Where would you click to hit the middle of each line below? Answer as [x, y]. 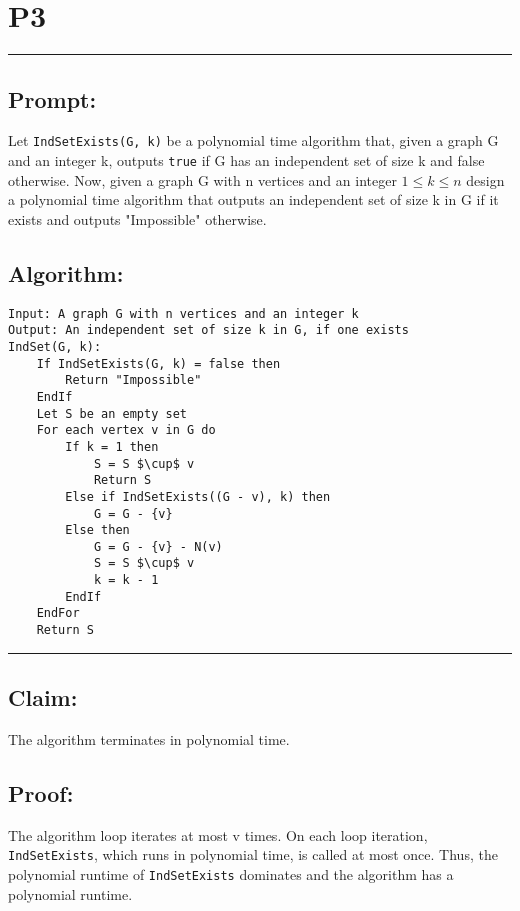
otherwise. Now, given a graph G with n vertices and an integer [202, 179]
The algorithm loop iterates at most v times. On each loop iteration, [218, 834]
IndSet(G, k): [55, 346]
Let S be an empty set [111, 413]
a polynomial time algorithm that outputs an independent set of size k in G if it [253, 199]
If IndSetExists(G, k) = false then [158, 363]
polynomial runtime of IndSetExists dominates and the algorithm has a [231, 874]
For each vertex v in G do [126, 430]
